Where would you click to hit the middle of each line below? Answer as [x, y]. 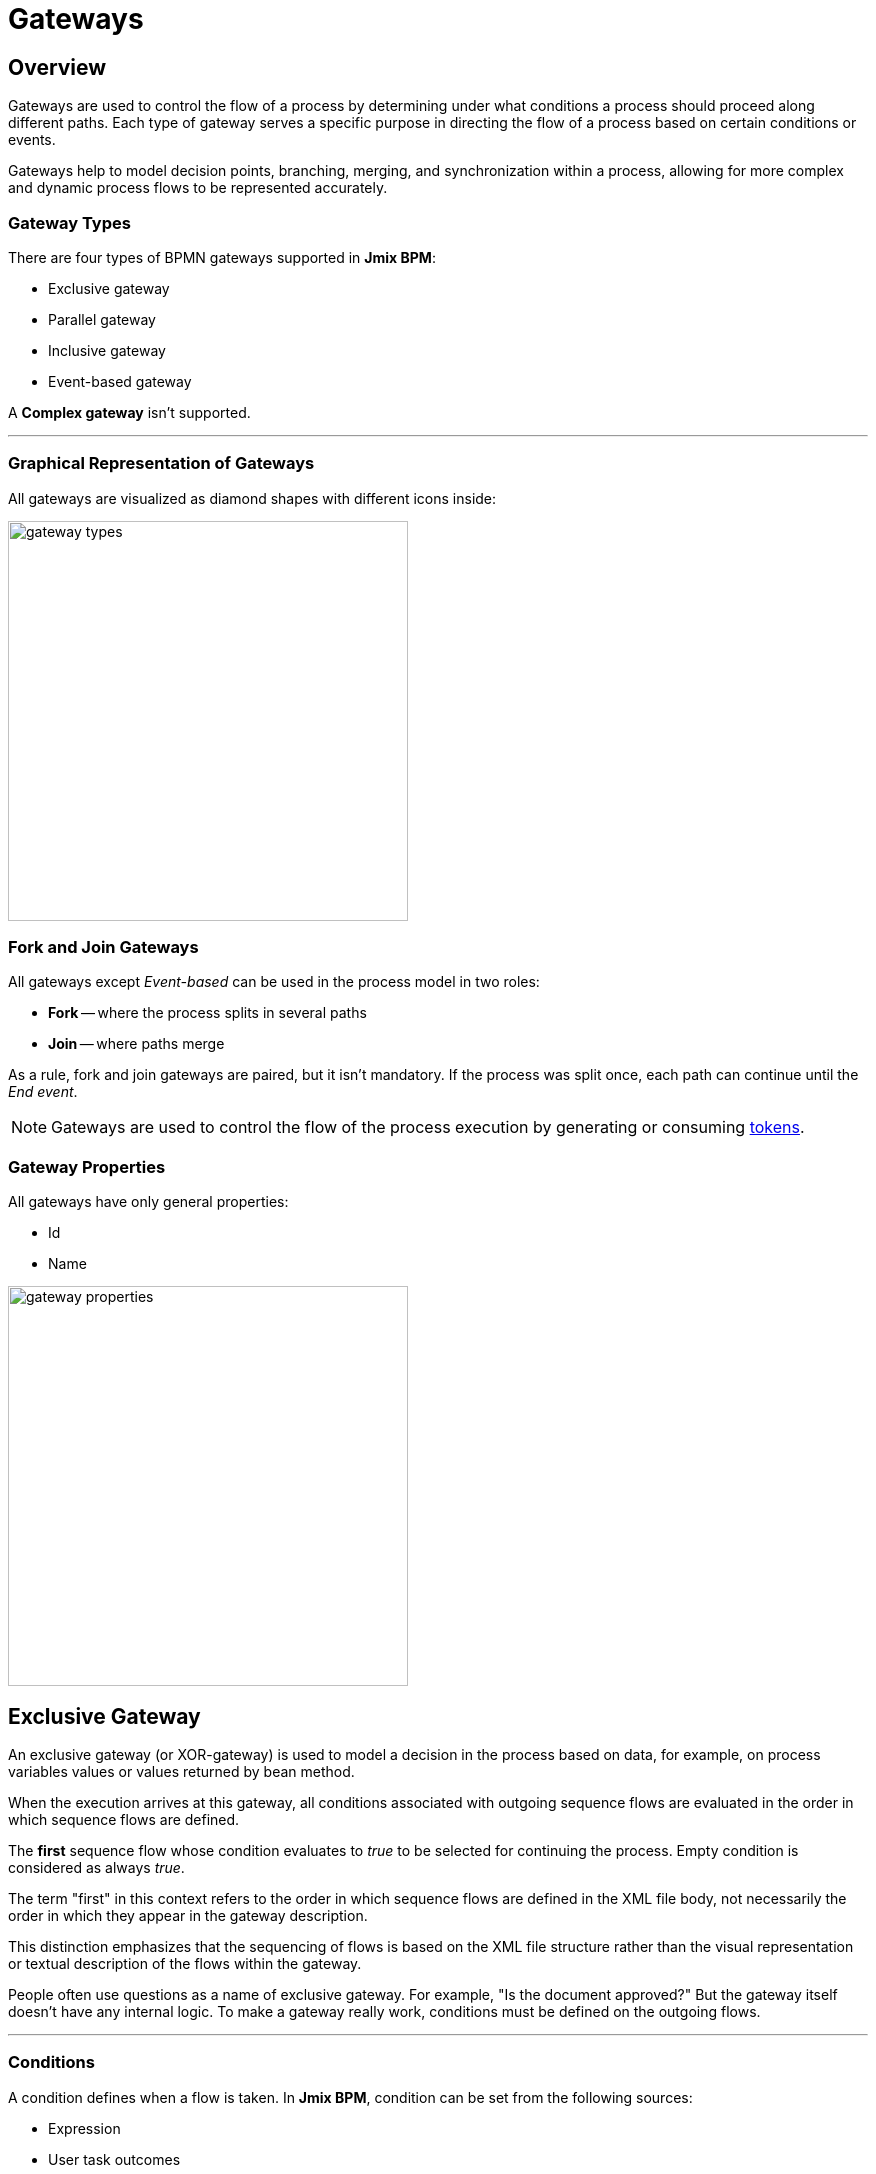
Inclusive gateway [107, 350]
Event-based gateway [120, 381]
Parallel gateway [102, 319]
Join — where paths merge [136, 1044]
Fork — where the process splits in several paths [207, 1013]
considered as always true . [96, 1868]
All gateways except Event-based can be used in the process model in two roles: [274, 982]
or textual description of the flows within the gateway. [185, 1964]
